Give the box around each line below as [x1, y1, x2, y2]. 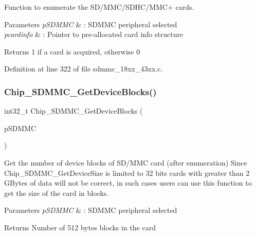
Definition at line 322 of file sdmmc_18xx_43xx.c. [4, 63, 163, 74]
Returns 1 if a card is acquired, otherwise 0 [4, 46, 140, 57]
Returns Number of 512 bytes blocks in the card [4, 222, 156, 232]
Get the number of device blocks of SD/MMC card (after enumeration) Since [4, 157, 247, 168]
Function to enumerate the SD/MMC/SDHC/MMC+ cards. [4, 2, 194, 12]
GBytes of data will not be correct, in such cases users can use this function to [4, 177, 252, 188]
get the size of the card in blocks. [4, 187, 109, 198]
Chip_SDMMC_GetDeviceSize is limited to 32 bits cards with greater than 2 [4, 167, 250, 178]
